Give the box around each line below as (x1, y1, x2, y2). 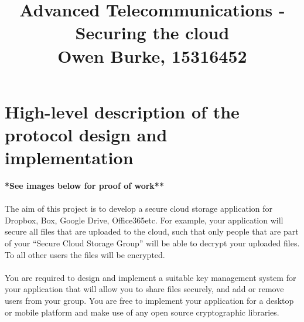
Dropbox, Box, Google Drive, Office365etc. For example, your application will (5, 213, 283, 226)
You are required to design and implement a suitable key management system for (5, 271, 296, 283)
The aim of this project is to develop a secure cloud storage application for (5, 202, 273, 215)
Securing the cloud (75, 21, 230, 45)
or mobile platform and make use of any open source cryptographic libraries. (5, 306, 279, 318)
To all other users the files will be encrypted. (5, 248, 165, 260)
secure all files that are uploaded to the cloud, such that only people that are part (5, 225, 299, 238)
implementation (5, 145, 134, 170)
